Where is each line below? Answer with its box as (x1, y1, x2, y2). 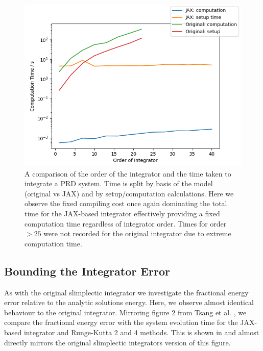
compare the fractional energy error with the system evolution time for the (4, 317, 238, 328)
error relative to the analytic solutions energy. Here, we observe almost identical (4, 297, 254, 308)
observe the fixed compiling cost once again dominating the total (25, 198, 227, 209)
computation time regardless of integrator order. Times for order (25, 218, 227, 229)
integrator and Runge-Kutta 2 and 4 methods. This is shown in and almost (23, 327, 259, 337)
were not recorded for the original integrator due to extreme (43, 228, 231, 239)
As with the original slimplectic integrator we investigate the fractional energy (4, 287, 249, 297)
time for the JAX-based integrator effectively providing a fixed (25, 208, 220, 218)
